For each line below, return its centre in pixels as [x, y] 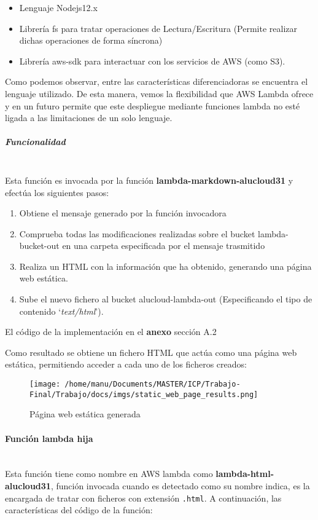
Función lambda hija [49, 438]
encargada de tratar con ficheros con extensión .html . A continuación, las [143, 498]
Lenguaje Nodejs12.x [58, 7]
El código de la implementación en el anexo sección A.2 [111, 332]
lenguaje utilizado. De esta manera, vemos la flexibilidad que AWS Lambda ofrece [159, 93]
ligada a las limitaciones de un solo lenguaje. [89, 118]
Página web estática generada [85, 414]
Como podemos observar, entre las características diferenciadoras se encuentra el [157, 81]
